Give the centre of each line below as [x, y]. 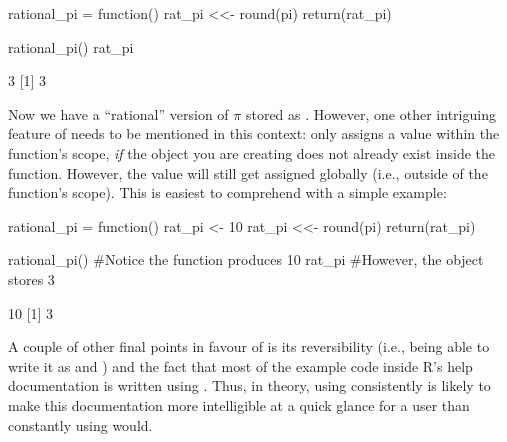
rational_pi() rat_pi [71, 46]
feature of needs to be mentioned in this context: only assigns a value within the [254, 133]
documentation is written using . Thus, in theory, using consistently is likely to [249, 385]
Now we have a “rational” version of [118, 113]
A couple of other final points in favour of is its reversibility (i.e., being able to [249, 346]
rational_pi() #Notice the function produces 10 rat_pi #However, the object [246, 259]
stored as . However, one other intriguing [370, 113]
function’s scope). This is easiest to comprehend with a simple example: [227, 192]
